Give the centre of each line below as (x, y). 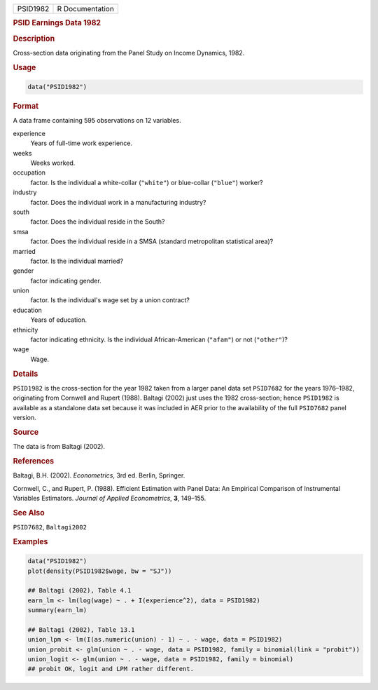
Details (26, 374)
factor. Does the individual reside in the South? (98, 222)
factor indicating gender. (66, 280)
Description (34, 39)
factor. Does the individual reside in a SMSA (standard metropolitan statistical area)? (152, 241)
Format (26, 107)
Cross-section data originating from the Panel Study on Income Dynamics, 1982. (129, 53)
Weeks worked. (53, 163)
